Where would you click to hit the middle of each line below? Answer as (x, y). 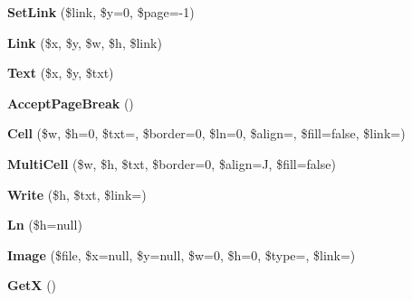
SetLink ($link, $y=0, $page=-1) (101, 12)
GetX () (32, 285)
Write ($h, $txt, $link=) (77, 194)
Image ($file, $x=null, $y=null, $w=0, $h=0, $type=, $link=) (182, 254)
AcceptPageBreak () (71, 103)
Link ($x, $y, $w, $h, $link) (85, 42)
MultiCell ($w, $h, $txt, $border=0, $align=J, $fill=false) (172, 163)
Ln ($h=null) (45, 225)
